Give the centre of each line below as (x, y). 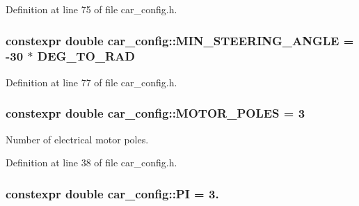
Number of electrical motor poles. (77, 139)
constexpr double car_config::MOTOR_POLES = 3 (155, 113)
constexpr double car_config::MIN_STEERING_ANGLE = (180, 40)
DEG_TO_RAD (86, 56)
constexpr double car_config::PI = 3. (112, 193)
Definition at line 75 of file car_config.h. (91, 9)
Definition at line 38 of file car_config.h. (91, 163)
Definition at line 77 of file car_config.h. (91, 82)
